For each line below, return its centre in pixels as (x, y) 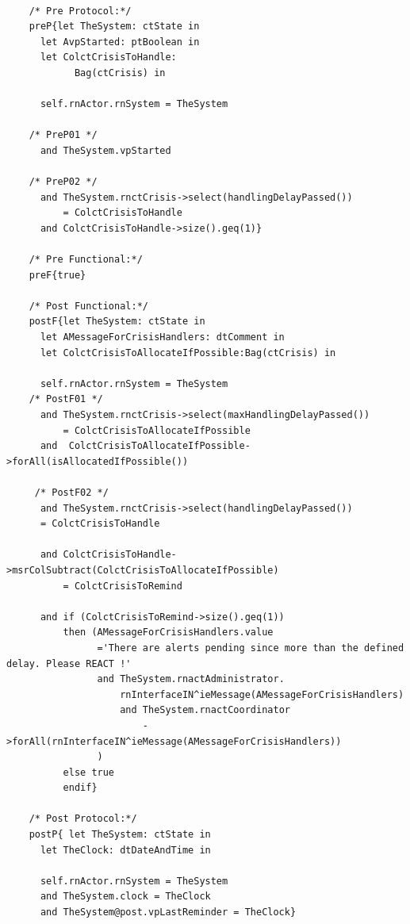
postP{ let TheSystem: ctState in (120, 835)
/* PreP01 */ (63, 135)
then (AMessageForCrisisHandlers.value (168, 633)
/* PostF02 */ (71, 493)
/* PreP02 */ (63, 182)
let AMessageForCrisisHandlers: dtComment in (162, 337)
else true (89, 772)
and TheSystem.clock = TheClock (125, 897)
